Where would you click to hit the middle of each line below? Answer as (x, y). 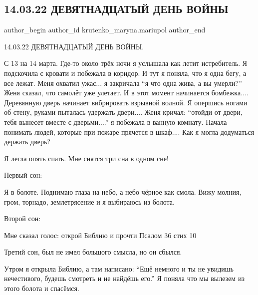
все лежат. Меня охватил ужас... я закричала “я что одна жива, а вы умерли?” (123, 83)
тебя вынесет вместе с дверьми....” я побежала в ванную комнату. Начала (116, 122)
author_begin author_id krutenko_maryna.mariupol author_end (105, 30)
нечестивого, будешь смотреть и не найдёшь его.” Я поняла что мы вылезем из (124, 278)
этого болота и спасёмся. (42, 288)
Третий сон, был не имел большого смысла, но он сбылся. (93, 252)
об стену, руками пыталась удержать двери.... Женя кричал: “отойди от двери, (123, 112)
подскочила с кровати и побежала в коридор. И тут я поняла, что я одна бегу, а (125, 73)
